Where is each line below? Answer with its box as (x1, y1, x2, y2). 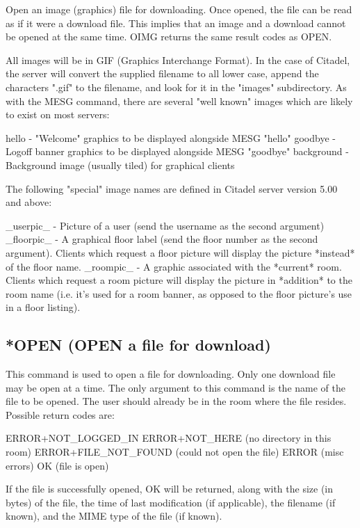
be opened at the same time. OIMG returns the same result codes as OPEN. (6, 29, 332, 44)
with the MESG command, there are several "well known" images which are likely (6, 93, 353, 108)
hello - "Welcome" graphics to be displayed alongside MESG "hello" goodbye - (6, 130, 336, 145)
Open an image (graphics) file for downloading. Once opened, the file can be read (6, 2, 352, 16)
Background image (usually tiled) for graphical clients (6, 157, 235, 172)
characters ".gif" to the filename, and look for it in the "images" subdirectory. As (6, 79, 347, 94)
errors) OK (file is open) (6, 458, 109, 472)
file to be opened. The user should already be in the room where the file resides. (6, 394, 347, 408)
